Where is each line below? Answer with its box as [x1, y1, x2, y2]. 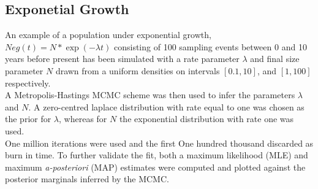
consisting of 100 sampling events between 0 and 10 [113, 40, 307, 53]
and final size [250, 52, 300, 65]
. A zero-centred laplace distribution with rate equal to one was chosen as [28, 100, 305, 113]
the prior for [5, 112, 51, 125]
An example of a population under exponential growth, [5, 28, 211, 41]
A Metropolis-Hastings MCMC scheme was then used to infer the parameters [5, 88, 295, 101]
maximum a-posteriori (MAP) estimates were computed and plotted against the [5, 160, 306, 173]
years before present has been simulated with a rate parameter [5, 52, 240, 65]
